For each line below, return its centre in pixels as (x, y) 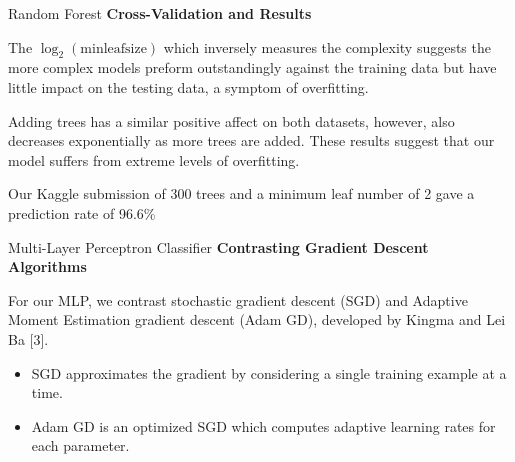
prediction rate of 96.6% (82, 212)
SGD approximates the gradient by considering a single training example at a (269, 372)
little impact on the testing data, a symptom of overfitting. (188, 86)
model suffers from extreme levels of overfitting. (154, 159)
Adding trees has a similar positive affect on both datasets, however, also (231, 120)
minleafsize (113, 48)
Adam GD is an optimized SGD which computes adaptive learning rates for (263, 425)
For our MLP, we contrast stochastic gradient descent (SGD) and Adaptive (238, 299)
